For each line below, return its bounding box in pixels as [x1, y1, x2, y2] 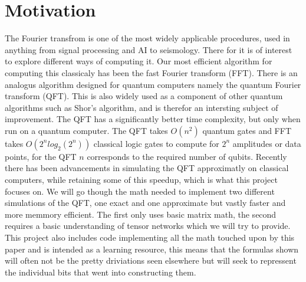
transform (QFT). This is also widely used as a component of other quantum [5, 90, 283, 102]
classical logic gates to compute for [93, 137, 219, 149]
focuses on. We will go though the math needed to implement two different [5, 185, 275, 197]
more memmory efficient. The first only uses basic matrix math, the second [5, 208, 277, 220]
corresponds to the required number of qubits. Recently [87, 150, 287, 162]
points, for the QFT [5, 150, 77, 162]
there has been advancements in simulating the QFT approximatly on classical [5, 162, 289, 174]
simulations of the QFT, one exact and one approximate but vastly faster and [5, 196, 286, 209]
